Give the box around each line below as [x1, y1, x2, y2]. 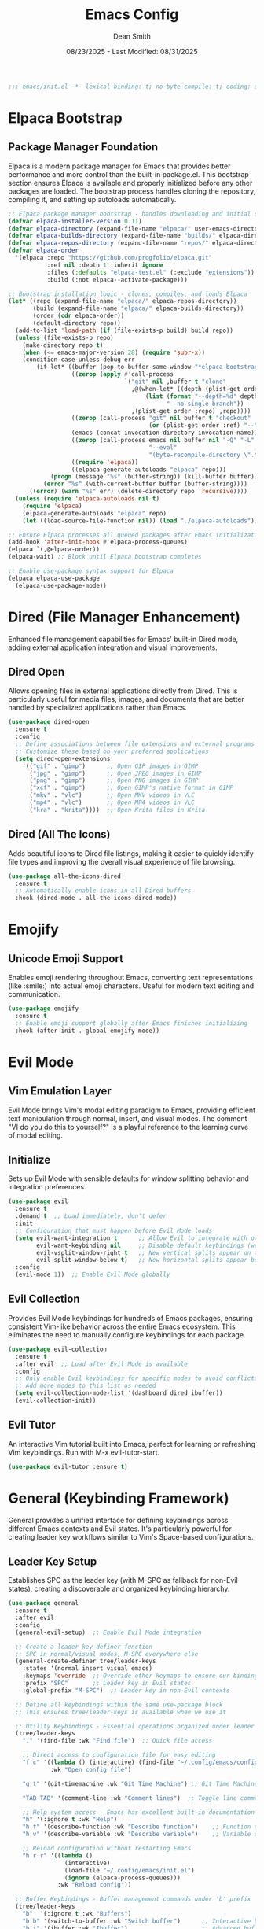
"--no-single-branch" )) [166, 400, 244, 408]
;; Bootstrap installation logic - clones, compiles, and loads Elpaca [8, 290, 247, 298]
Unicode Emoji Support [8, 952, 124, 965]
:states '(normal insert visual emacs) [22, 1665, 153, 1673]
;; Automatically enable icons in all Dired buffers [15, 887, 192, 894]
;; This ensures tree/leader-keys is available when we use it [15, 1708, 226, 1716]
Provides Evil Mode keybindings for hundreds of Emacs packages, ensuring [8, 1313, 253, 1322]
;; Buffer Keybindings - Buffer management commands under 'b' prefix [15, 1895, 251, 1903]
